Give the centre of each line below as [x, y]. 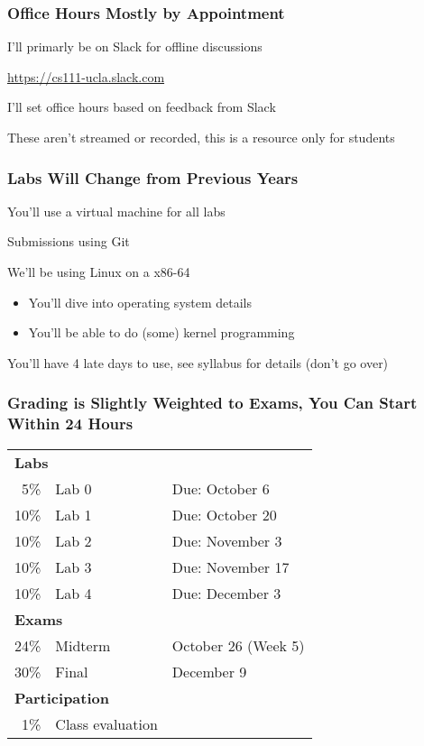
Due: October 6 [221, 488]
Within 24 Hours [70, 424]
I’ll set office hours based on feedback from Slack [142, 107]
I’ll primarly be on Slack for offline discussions [135, 46]
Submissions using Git [69, 241]
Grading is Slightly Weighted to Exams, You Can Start [212, 403]
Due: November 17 [230, 566]
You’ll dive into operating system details [140, 302]
